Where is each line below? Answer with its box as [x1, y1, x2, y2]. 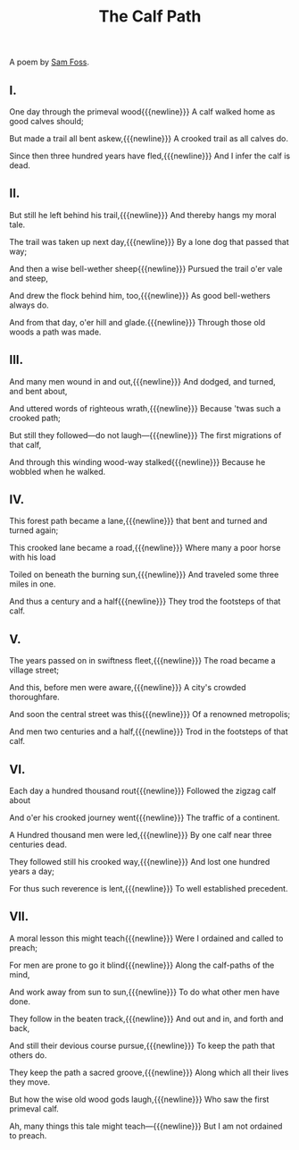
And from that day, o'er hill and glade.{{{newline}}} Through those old [9, 317, 266, 327]
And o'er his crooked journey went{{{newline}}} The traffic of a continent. [9, 812, 280, 824]
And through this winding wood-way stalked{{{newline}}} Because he [9, 456, 266, 467]
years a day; [9, 866, 55, 877]
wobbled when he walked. [9, 466, 106, 477]
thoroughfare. [9, 691, 60, 703]
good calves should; [9, 116, 84, 126]
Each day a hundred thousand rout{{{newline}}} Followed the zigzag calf [9, 785, 277, 797]
